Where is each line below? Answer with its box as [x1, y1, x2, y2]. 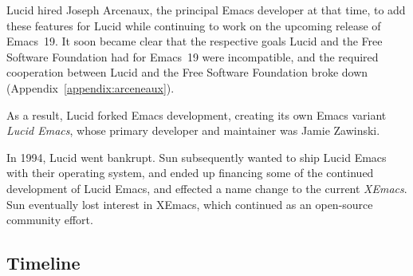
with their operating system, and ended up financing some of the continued [6, 164, 374, 181]
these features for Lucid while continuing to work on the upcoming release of [6, 17, 381, 34]
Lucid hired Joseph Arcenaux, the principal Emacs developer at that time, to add [6, 2, 406, 18]
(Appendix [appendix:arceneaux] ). [6, 79, 175, 96]
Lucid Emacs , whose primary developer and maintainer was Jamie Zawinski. [6, 122, 380, 139]
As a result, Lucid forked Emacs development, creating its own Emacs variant [6, 106, 387, 123]
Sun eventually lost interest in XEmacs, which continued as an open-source [6, 195, 373, 212]
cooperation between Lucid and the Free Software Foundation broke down [6, 64, 368, 81]
